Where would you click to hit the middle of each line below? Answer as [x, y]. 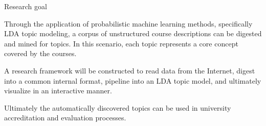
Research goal [26, 6]
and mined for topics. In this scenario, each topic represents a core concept [121, 43]
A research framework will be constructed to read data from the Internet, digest [130, 70]
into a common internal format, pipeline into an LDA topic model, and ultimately [133, 80]
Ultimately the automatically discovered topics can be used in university [118, 107]
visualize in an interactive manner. [58, 91]
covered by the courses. [40, 53]
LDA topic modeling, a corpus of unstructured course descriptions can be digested [133, 33]
